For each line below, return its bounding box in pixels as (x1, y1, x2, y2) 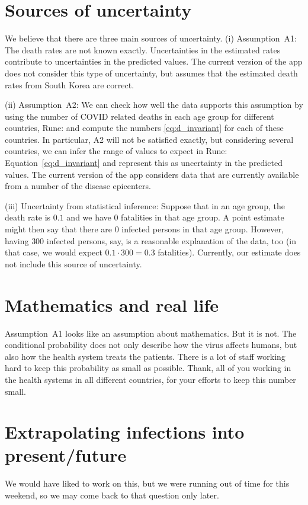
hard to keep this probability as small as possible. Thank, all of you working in (5, 362, 291, 374)
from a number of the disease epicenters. (5, 180, 151, 192)
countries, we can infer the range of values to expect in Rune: (5, 145, 227, 157)
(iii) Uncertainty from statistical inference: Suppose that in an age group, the (5, 199, 285, 212)
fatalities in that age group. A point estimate (121, 211, 284, 223)
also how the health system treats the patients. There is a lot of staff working (5, 350, 285, 362)
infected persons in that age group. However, (121, 223, 284, 235)
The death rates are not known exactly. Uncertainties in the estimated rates (5, 43, 281, 56)
